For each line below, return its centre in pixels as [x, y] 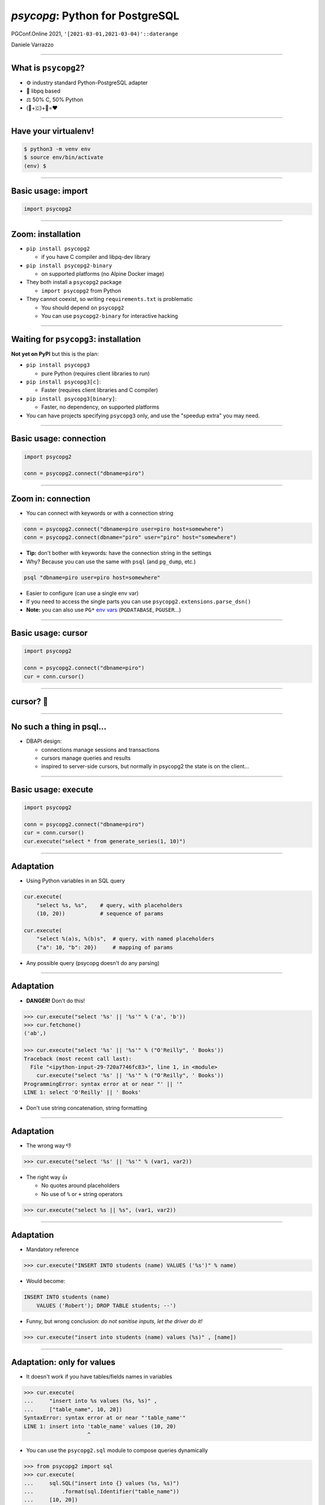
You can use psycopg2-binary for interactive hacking [110, 316]
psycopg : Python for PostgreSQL [95, 16]
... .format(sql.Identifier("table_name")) [102, 1492]
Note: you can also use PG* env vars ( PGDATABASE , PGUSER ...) [104, 610]
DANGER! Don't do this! [56, 1001]
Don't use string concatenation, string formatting [87, 1108]
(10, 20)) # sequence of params [100, 914]
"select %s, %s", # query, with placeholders [110, 905]
